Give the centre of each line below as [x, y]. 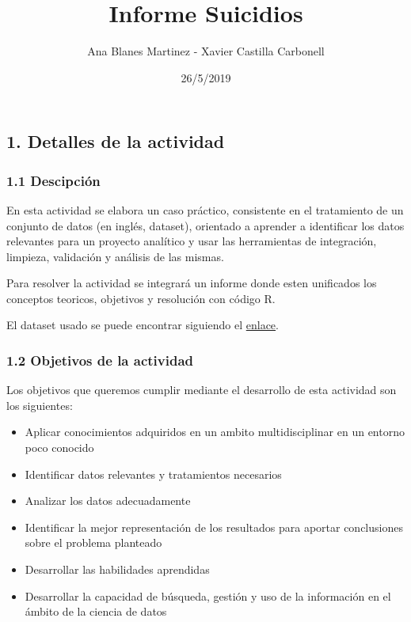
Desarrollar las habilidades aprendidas [117, 569]
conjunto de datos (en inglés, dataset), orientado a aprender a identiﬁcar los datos [205, 225]
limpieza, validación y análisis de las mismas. [115, 256]
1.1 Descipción [53, 180]
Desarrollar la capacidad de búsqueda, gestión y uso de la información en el [208, 595]
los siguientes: [40, 405]
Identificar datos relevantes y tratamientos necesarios [153, 474]
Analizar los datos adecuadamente [108, 501]
